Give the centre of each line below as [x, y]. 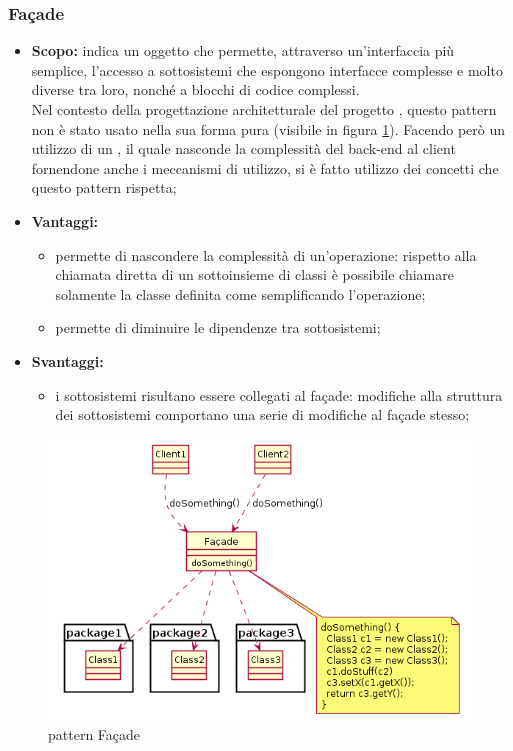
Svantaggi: [67, 360]
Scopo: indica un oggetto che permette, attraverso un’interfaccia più [243, 50]
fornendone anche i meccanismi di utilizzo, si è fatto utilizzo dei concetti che [265, 167]
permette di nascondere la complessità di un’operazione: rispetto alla [266, 254]
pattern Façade [94, 734]
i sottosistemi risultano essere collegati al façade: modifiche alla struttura [279, 394]
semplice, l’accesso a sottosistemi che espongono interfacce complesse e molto [267, 69]
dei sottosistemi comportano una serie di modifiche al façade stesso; [262, 414]
